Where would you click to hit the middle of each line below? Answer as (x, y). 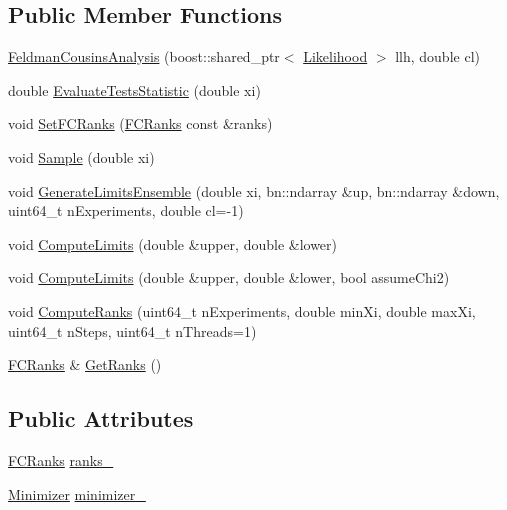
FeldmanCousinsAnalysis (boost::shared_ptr (144, 56)
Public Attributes (101, 418)
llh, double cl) (437, 56)
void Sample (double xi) (81, 156)
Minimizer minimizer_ (77, 493)
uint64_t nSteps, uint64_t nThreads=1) (132, 330)
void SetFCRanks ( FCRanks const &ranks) (140, 123)
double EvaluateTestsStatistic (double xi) (134, 89)
